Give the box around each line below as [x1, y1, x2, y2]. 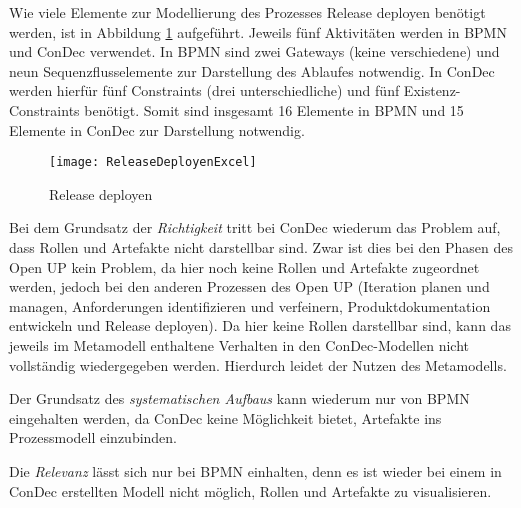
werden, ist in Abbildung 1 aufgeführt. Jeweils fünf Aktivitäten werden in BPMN [9, 21, 507, 42]
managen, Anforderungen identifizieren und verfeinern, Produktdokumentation [9, 295, 491, 316]
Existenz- [403, 80, 461, 101]
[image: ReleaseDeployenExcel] [49, 155, 257, 170]
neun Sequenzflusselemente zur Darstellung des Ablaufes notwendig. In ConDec [9, 60, 495, 81]
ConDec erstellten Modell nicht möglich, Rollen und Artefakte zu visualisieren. [9, 480, 492, 501]
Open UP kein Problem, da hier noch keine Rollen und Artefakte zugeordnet [9, 256, 480, 277]
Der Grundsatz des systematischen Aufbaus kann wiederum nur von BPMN [9, 388, 470, 409]
